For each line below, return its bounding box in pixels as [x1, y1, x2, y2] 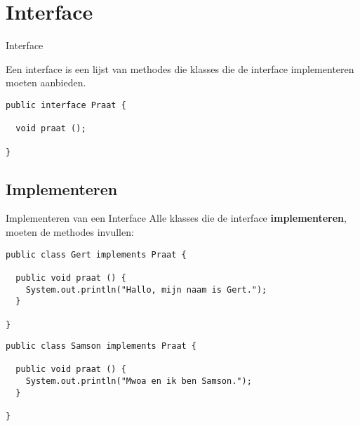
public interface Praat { [6, 100, 126, 110]
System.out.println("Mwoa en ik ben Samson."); [25, 376, 252, 387]
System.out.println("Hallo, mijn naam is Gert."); [25, 284, 267, 295]
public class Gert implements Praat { [6, 249, 187, 260]
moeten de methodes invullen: [6, 224, 134, 239]
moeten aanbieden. [6, 75, 86, 90]
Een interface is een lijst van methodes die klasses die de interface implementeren [6, 61, 354, 76]
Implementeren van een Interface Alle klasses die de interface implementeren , [6, 211, 347, 225]
